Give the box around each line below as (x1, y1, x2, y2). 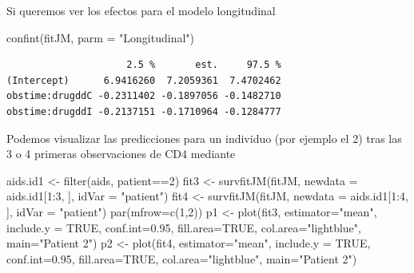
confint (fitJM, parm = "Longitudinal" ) (6, 29, 194, 45)
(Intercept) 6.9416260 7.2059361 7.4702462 (6, 74, 281, 86)
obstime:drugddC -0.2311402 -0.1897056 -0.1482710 (6, 90, 281, 102)
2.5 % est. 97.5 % (126, 59, 281, 71)
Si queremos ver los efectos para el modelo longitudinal (6, 2, 276, 18)
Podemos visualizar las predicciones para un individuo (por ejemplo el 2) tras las (6, 129, 402, 146)
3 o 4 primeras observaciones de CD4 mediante (6, 145, 236, 162)
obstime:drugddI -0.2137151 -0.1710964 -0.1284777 (6, 105, 281, 117)
